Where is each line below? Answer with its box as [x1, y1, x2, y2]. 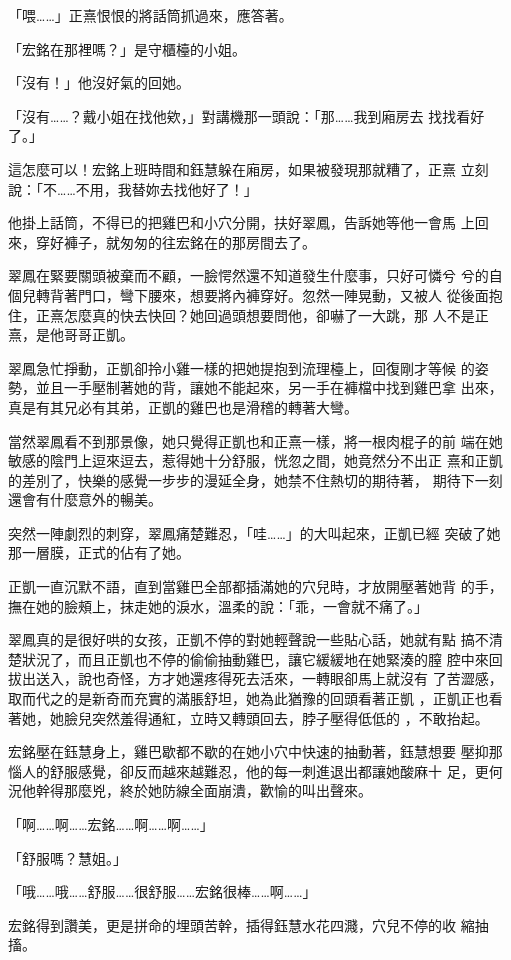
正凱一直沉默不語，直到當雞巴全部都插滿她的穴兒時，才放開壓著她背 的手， [8, 576, 503, 597]
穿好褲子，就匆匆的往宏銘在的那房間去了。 [35, 231, 316, 252]
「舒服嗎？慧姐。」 [8, 847, 127, 868]
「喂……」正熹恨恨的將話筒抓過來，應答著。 [8, 5, 293, 25]
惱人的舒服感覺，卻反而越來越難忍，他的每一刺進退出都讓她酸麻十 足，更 [8, 760, 489, 781]
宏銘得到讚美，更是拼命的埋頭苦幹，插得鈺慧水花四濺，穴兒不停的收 [8, 914, 456, 935]
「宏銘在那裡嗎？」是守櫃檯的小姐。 [8, 38, 246, 59]
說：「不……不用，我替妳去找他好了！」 [8, 178, 258, 199]
